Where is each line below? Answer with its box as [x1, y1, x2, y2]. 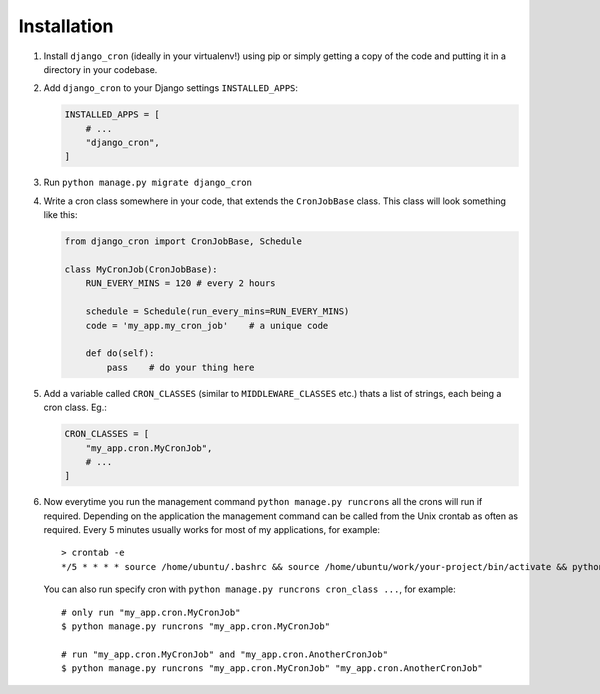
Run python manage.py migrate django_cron [43, 176, 252, 189]
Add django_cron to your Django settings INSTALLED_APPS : [43, 82, 299, 94]
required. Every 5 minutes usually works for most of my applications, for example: [43, 524, 380, 536]
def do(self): [85, 348, 155, 359]
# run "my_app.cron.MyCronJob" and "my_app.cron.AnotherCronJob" [61, 648, 389, 660]
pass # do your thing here [106, 361, 255, 373]
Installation [18, 15, 114, 37]
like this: [43, 209, 78, 221]
